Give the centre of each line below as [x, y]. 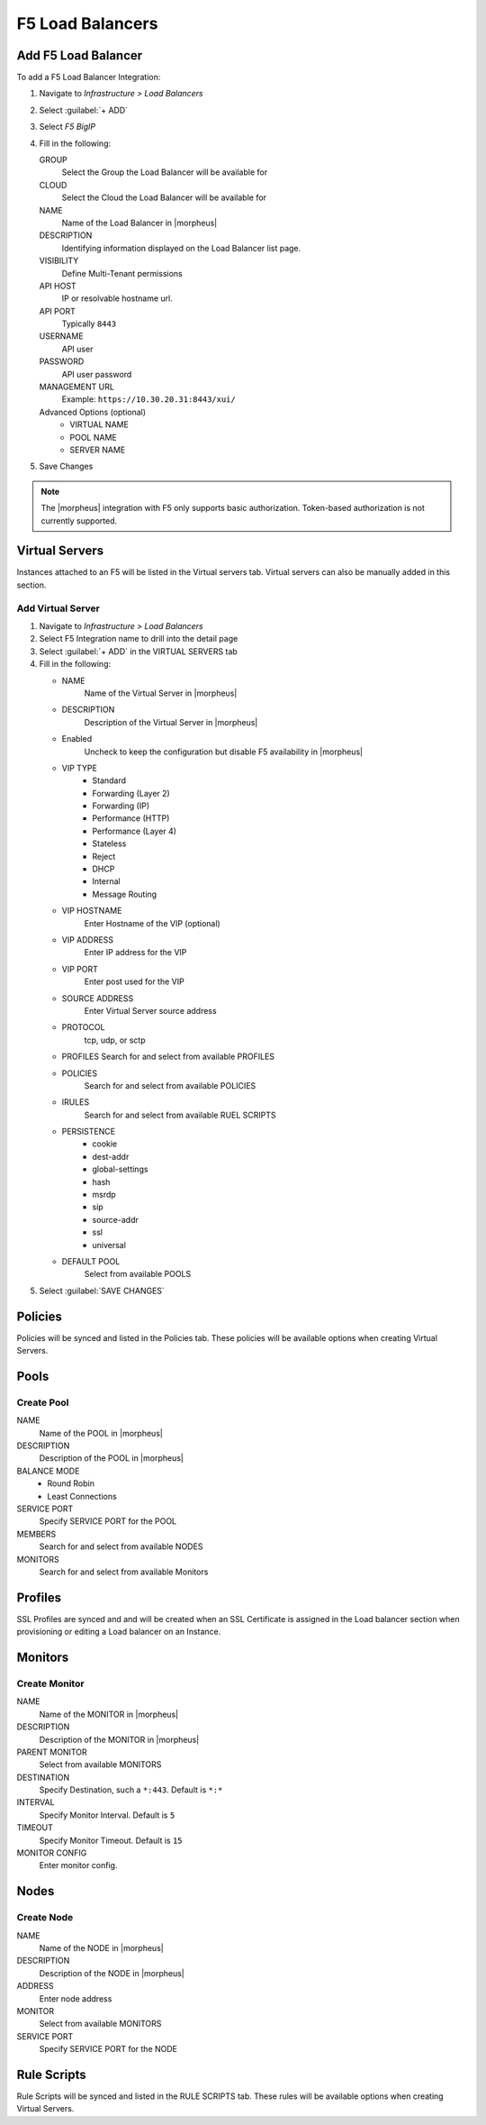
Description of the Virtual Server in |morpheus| [171, 722]
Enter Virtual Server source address [150, 1010]
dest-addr [111, 1156]
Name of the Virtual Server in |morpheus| [161, 693]
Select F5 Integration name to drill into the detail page [139, 639]
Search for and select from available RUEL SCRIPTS [180, 1115]
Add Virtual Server [58, 608]
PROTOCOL [83, 1027]
